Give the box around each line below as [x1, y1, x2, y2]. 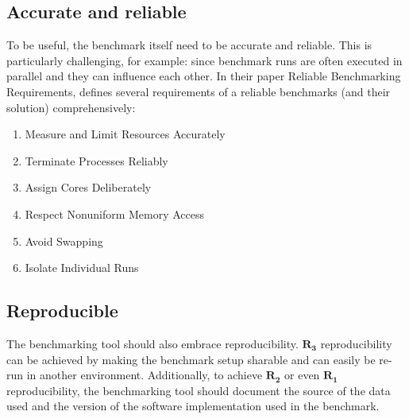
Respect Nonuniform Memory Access [25, 205, 205, 222]
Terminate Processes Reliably [25, 152, 168, 169]
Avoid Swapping [25, 232, 103, 249]
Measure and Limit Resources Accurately [25, 126, 226, 142]
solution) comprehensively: [6, 99, 136, 115]
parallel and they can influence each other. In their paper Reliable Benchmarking [6, 68, 401, 84]
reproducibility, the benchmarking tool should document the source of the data [6, 382, 391, 398]
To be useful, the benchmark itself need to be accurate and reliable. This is [6, 37, 372, 53]
